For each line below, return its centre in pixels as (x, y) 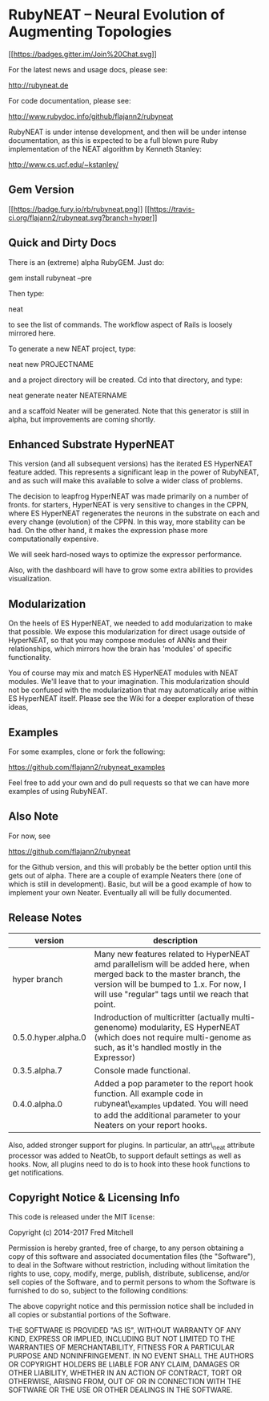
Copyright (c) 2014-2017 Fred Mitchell (71, 1232)
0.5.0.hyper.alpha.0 (49, 1037)
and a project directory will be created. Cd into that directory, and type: (125, 380)
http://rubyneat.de (38, 85)
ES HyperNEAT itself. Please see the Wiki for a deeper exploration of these (131, 698)
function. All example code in (149, 1094)
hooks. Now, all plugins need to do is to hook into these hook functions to (129, 1164)
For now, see (29, 836)
